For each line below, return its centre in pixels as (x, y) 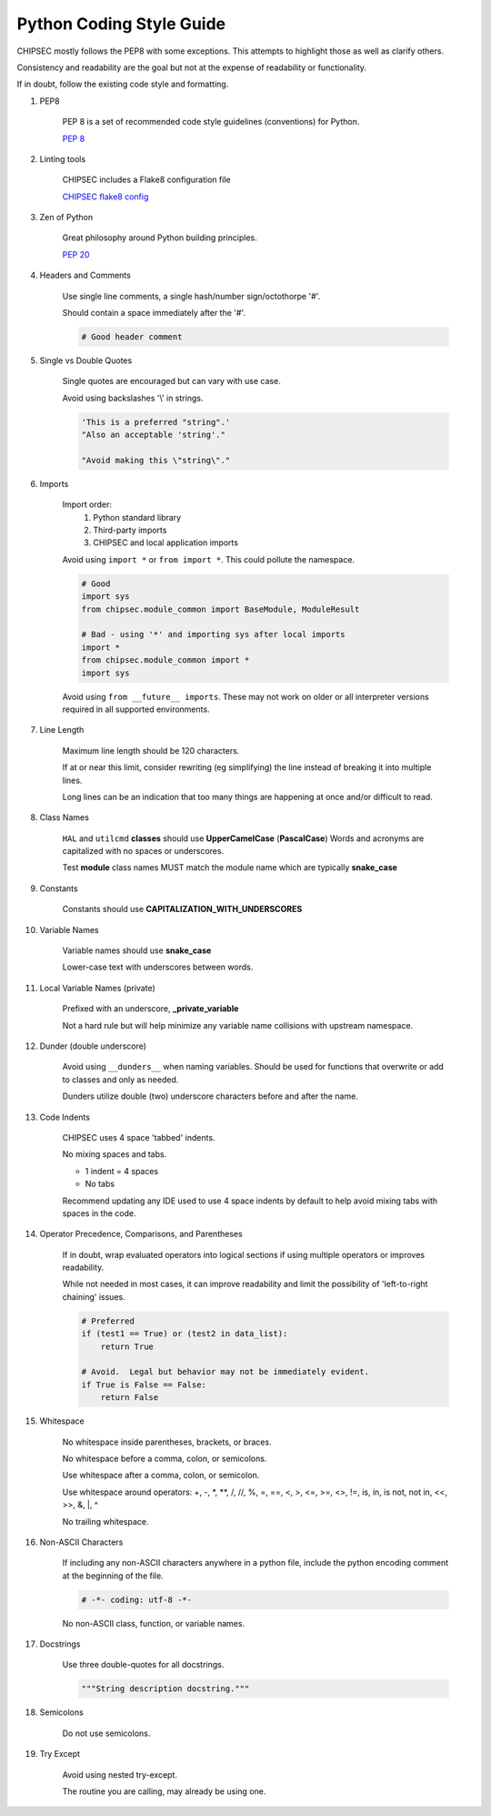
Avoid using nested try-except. (120, 1774)
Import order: (87, 504)
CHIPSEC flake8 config (105, 197)
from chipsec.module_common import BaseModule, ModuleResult (220, 609)
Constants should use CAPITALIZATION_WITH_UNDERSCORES (182, 909)
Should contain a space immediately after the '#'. (154, 313)
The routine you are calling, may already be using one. (164, 1791)
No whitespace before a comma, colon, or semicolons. (165, 1458)
